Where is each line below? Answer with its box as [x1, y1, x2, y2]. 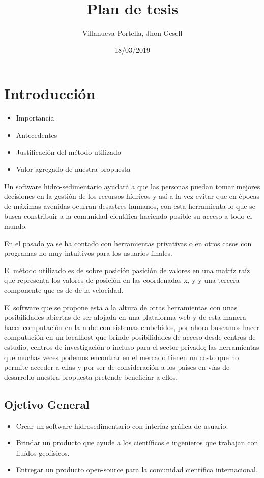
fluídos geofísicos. [16, 447, 70, 458]
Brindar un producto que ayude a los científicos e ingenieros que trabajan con [16, 437, 258, 448]
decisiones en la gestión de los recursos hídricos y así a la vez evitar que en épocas [4, 191, 260, 201]
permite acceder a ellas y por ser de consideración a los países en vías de [4, 362, 230, 372]
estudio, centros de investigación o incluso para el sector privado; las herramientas [4, 341, 259, 352]
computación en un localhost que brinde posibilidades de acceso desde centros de [4, 332, 256, 342]
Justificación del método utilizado [16, 146, 121, 157]
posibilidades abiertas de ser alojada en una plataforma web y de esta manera [4, 312, 246, 322]
